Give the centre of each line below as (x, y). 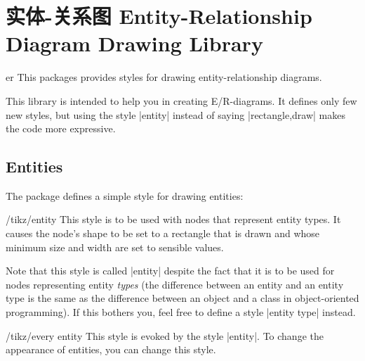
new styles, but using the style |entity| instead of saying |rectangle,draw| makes (175, 114)
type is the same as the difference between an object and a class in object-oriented (182, 298)
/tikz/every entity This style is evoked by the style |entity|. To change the (165, 335)
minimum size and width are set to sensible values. (115, 247)
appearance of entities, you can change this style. (111, 349)
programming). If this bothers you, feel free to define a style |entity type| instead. (181, 312)
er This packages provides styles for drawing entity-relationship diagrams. (164, 77)
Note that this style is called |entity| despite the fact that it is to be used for (170, 271)
